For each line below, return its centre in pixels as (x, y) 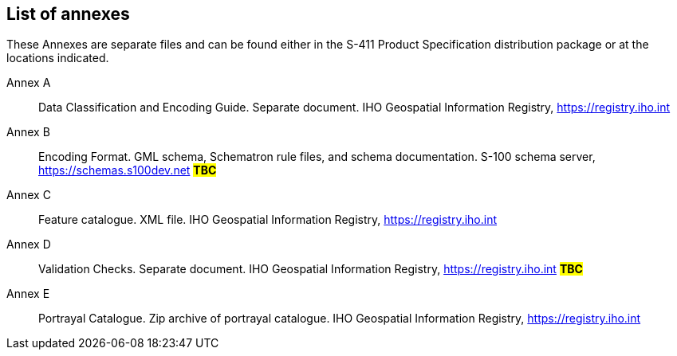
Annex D (29, 245)
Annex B (28, 132)
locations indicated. (58, 58)
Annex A (29, 83)
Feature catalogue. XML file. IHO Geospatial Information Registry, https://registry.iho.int (268, 220)
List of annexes (68, 14)
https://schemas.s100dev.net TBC (128, 170)
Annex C (29, 195)
